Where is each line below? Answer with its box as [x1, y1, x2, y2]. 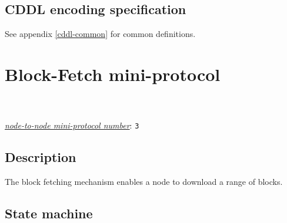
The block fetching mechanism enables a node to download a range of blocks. [5, 175, 283, 187]
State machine [5, 204, 93, 222]
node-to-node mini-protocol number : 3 [5, 119, 139, 131]
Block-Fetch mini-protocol [5, 62, 221, 86]
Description [5, 148, 76, 166]
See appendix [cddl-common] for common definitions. [5, 28, 196, 40]
